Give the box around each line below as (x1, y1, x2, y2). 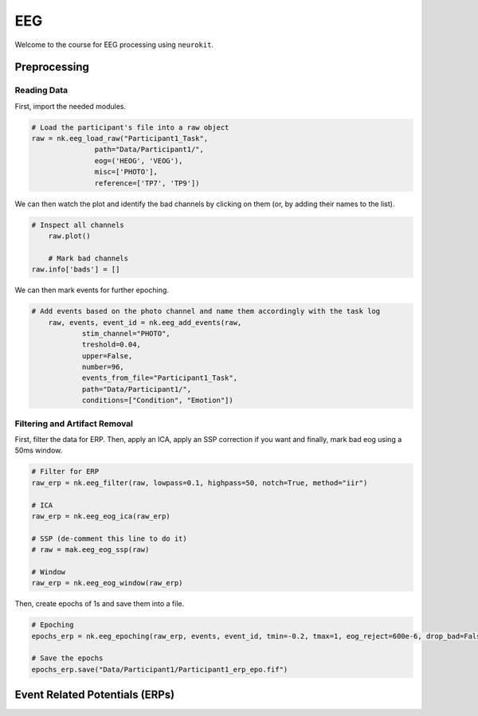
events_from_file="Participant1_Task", (81, 374, 238, 382)
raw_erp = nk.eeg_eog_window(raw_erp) (31, 578, 183, 588)
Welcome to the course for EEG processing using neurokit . (14, 40, 214, 49)
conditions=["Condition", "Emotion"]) (81, 396, 234, 405)
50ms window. (14, 446, 63, 456)
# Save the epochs (31, 654, 104, 663)
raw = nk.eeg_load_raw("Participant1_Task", (31, 134, 209, 143)
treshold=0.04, (81, 340, 141, 350)
